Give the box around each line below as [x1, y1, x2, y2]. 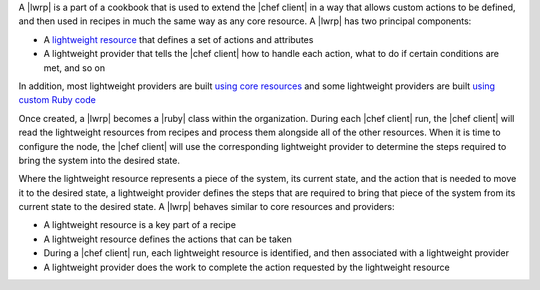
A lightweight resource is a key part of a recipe [43, 219, 237, 231]
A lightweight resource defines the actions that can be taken [43, 233, 292, 245]
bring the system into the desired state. [18, 154, 180, 166]
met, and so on [43, 61, 106, 74]
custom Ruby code [18, 94, 97, 106]
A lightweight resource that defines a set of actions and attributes [43, 33, 314, 45]
